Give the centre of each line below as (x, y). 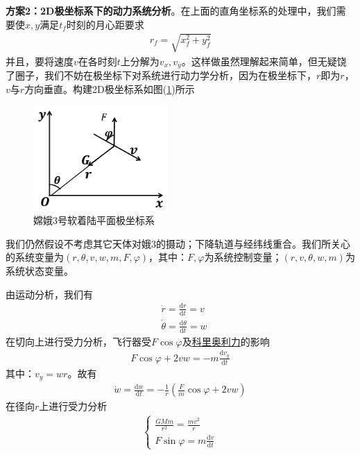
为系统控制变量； (243, 257)
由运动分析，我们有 (49, 294)
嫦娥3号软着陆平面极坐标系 (94, 220)
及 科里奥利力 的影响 (226, 341)
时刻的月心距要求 (105, 24)
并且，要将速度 (40, 61)
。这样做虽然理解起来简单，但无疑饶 (264, 61)
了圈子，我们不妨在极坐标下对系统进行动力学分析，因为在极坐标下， (161, 75)
